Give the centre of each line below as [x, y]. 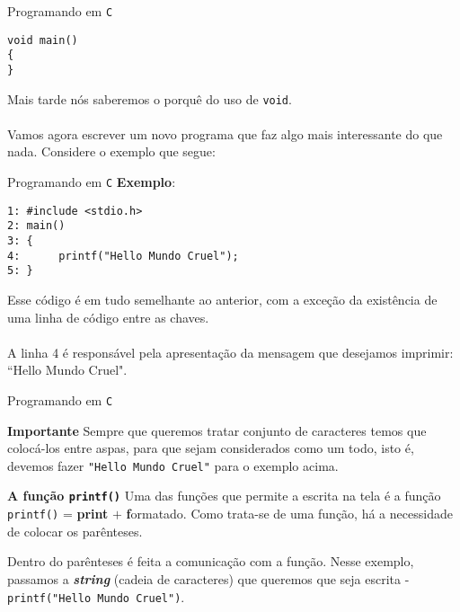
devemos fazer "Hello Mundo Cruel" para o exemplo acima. [173, 465]
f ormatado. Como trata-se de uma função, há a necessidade [289, 514]
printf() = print [58, 514]
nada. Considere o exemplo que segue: [111, 151]
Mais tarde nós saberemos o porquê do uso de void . [150, 98]
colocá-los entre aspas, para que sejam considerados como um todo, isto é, [211, 448]
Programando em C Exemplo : [92, 182]
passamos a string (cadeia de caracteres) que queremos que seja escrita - [208, 578]
